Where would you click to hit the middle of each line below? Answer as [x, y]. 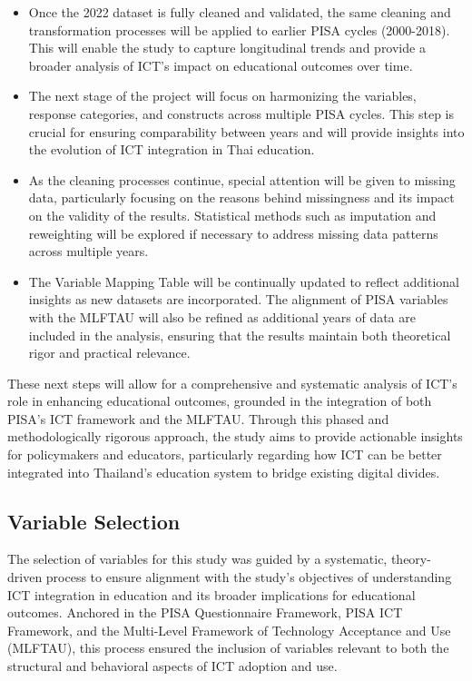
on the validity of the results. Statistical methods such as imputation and [232, 215]
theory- [411, 559]
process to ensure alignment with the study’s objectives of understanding [249, 577]
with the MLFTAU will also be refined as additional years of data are [222, 316]
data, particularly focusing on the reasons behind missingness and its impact [241, 197]
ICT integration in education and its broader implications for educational [211, 594]
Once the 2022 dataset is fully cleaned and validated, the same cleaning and [240, 12]
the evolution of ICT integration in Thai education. [172, 149]
